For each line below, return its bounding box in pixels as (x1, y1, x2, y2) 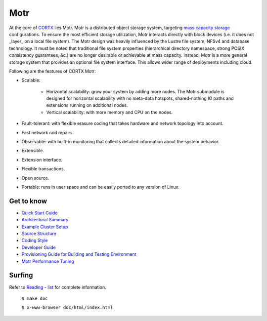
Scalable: (21, 77, 41, 83)
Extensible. (21, 148, 44, 154)
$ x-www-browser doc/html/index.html (21, 305, 113, 311)
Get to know (9, 197, 47, 205)
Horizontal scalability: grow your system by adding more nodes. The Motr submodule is (46, 88, 224, 94)
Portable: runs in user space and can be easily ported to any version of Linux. (21, 184, 180, 190)
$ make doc (21, 295, 48, 301)
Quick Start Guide (21, 210, 58, 216)
